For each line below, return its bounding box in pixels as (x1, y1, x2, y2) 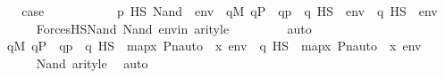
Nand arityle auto (36, 53, 148, 72)
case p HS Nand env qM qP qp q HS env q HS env (21, 2, 438, 19)
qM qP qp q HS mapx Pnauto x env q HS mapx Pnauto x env (6, 36, 422, 55)
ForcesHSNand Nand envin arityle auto (36, 19, 312, 37)
